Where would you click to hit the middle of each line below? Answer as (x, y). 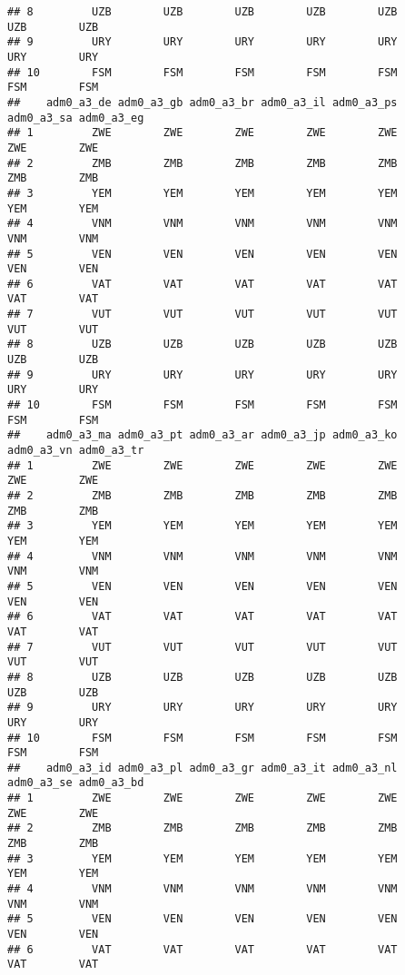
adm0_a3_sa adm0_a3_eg (76, 118)
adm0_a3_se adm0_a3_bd (76, 783)
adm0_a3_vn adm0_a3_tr (76, 451)
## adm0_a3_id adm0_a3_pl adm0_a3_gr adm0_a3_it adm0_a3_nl (202, 768)
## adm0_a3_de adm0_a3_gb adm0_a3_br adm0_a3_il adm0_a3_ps (202, 102)
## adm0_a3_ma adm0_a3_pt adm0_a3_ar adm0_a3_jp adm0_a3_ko (202, 435)
